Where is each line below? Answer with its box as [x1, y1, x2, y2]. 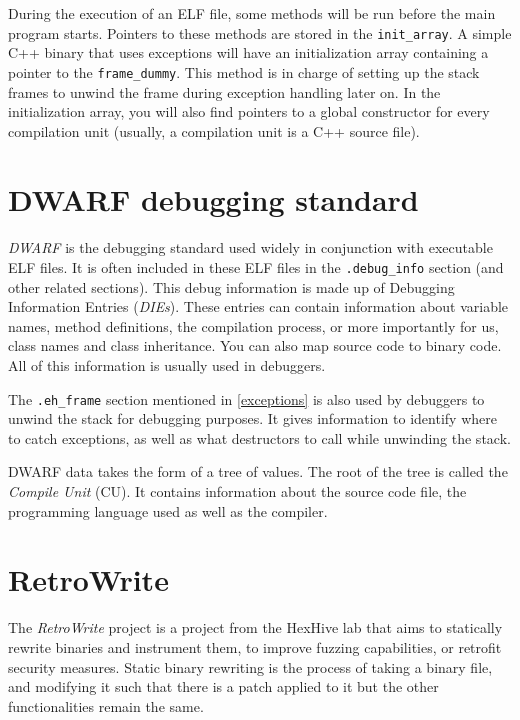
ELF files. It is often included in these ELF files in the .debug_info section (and [8, 257, 504, 277]
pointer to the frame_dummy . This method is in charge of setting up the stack [8, 61, 480, 82]
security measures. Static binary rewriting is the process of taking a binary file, [8, 656, 493, 677]
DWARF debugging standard [8, 179, 419, 220]
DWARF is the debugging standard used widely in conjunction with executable [8, 237, 493, 258]
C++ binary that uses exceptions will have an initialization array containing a [8, 42, 489, 63]
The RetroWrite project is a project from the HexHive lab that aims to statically [8, 617, 503, 638]
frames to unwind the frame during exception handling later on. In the [8, 81, 441, 102]
